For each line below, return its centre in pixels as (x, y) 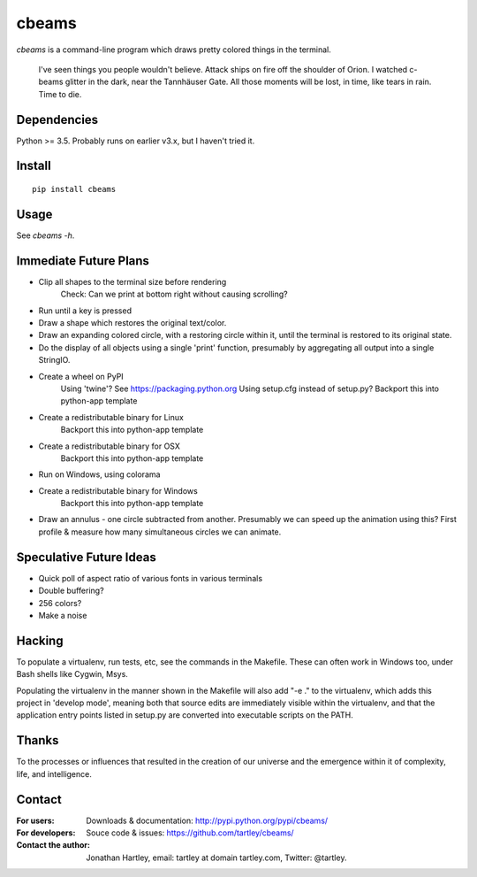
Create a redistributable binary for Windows (118, 490)
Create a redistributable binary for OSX (109, 446)
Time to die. (60, 94)
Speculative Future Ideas (86, 557)
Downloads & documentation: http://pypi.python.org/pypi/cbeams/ (207, 820)
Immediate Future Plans (83, 261)
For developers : (46, 833)
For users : (35, 820)
